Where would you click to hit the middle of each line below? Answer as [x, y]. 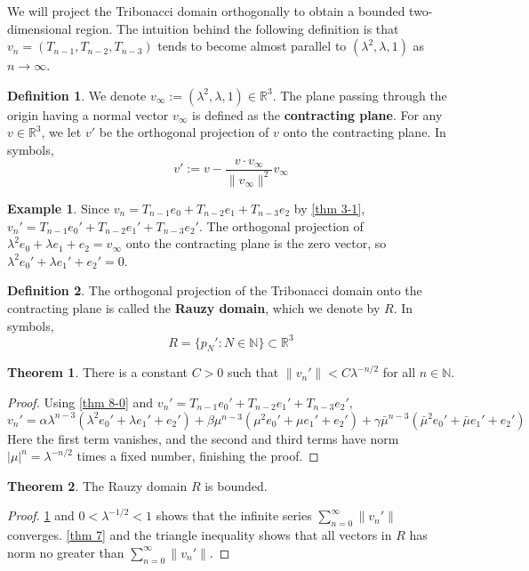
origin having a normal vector [88, 114]
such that [253, 372]
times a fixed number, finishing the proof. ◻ [198, 456]
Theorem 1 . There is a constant [97, 372]
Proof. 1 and [41, 515]
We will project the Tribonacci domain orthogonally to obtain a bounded [206, 11]
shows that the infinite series [234, 515]
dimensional [40, 28]
